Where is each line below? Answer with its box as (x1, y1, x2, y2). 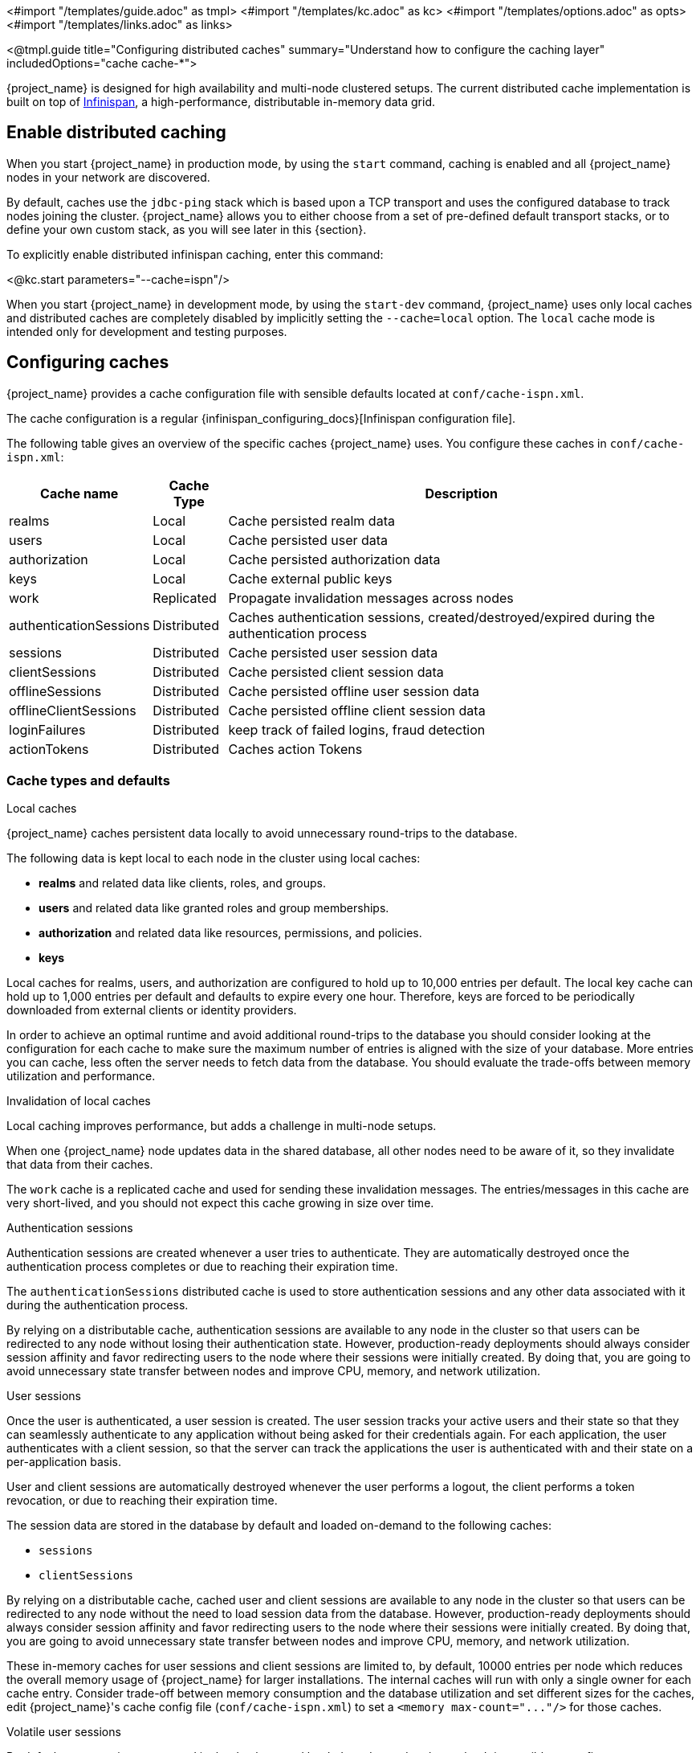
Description (425, 485, 498, 502)
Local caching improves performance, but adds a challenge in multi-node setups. (6, 1119, 437, 1133)
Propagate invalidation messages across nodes (228, 589, 514, 606)
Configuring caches (6, 352, 169, 373)
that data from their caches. (6, 1157, 153, 1172)
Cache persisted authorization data (228, 551, 441, 567)
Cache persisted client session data (228, 663, 444, 680)
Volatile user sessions (6, 1725, 121, 1739)
